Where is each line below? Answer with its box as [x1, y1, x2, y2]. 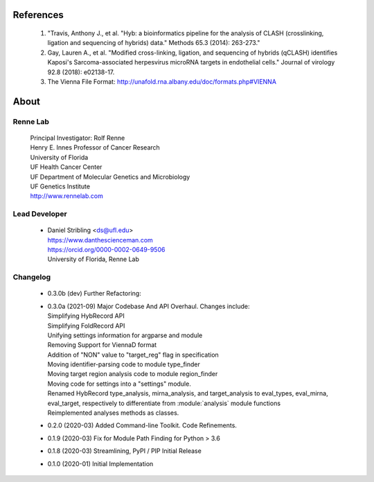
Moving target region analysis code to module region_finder [47, 370, 218, 378]
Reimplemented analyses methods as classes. [47, 409, 179, 417]
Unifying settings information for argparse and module [47, 331, 203, 339]
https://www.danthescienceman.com [47, 235, 154, 244]
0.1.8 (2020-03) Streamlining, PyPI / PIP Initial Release [47, 447, 202, 455]
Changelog [12, 272, 51, 282]
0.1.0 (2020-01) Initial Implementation [47, 459, 154, 467]
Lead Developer [12, 209, 67, 219]
